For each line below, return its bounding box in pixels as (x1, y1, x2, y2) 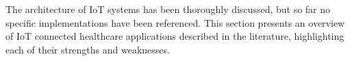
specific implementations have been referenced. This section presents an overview (5, 15, 345, 29)
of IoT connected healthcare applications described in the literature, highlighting (5, 29, 345, 43)
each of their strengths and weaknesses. (5, 42, 170, 56)
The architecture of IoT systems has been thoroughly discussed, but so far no (5, 2, 331, 16)
